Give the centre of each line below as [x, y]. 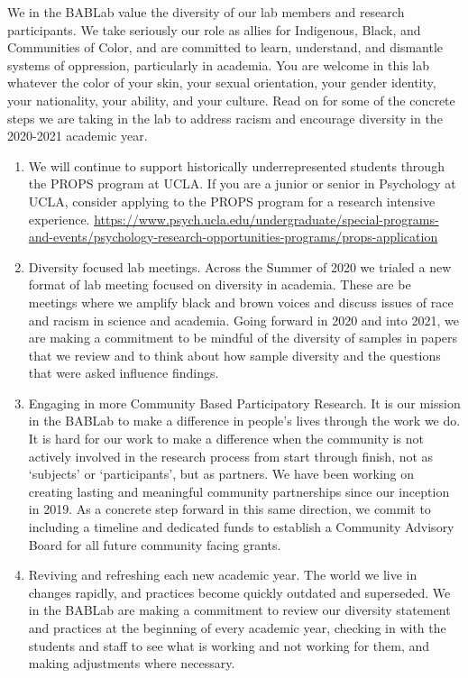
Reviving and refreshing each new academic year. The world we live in [223, 575]
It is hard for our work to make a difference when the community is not [226, 439]
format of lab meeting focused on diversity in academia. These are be [220, 284]
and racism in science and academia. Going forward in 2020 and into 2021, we [243, 320]
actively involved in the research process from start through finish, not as [231, 456]
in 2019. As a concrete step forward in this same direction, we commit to [229, 509]
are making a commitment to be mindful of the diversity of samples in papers [243, 338]
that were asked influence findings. [124, 373]
